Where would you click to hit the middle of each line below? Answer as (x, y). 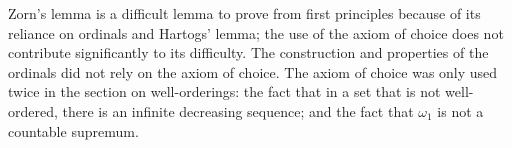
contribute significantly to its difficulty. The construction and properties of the (248, 52)
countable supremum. (73, 130)
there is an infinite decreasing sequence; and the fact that (238, 110)
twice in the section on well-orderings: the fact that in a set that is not (224, 91)
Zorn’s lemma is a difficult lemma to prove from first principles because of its (244, 13)
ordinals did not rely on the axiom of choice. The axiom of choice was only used (253, 71)
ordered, (33, 110)
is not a (460, 110)
